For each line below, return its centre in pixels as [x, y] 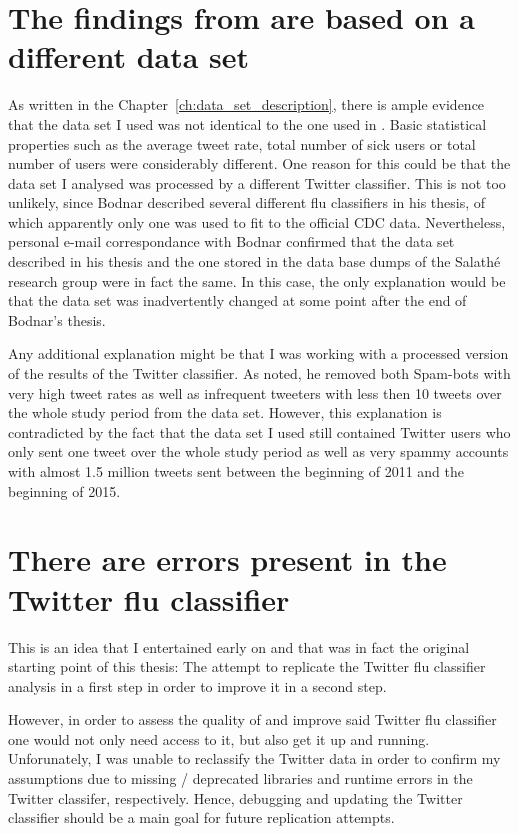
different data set [129, 56]
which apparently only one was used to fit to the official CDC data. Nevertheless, [257, 221]
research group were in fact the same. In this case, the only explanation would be [257, 280]
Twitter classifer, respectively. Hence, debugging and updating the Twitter [235, 797]
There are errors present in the [227, 559]
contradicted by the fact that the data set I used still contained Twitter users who [259, 431]
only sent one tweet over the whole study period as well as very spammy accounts [258, 451]
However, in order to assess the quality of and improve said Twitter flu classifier [252, 719]
